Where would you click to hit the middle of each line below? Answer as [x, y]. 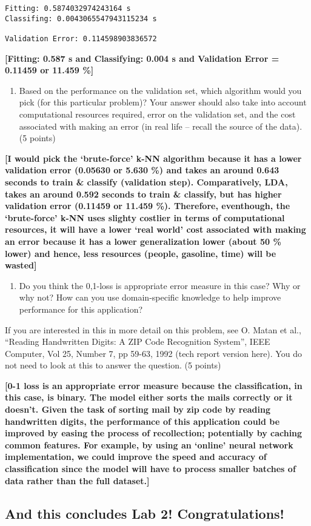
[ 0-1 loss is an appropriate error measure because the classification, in [154, 385]
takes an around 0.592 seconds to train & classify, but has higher [143, 194]
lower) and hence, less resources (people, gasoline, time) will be [141, 253]
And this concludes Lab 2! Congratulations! [145, 513]
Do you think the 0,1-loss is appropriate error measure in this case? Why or [160, 285]
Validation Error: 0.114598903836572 [81, 38]
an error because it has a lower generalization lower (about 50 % [143, 241]
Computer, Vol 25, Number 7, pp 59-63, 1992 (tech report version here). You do [153, 353]
